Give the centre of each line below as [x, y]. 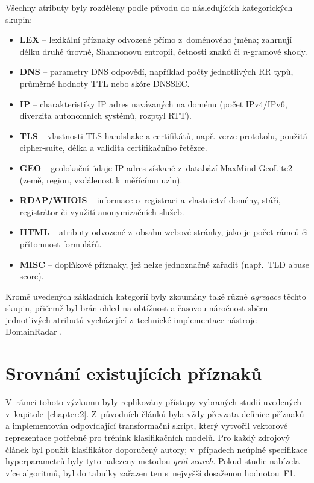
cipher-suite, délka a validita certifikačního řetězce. [113, 147]
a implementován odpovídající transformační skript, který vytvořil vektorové [147, 425]
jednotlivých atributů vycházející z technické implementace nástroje [131, 319]
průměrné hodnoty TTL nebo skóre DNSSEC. [105, 83]
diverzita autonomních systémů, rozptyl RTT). [105, 115]
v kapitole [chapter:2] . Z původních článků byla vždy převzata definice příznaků [155, 413]
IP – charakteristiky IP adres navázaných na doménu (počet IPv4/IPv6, [153, 103]
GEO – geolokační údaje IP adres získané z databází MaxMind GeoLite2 [156, 167]
